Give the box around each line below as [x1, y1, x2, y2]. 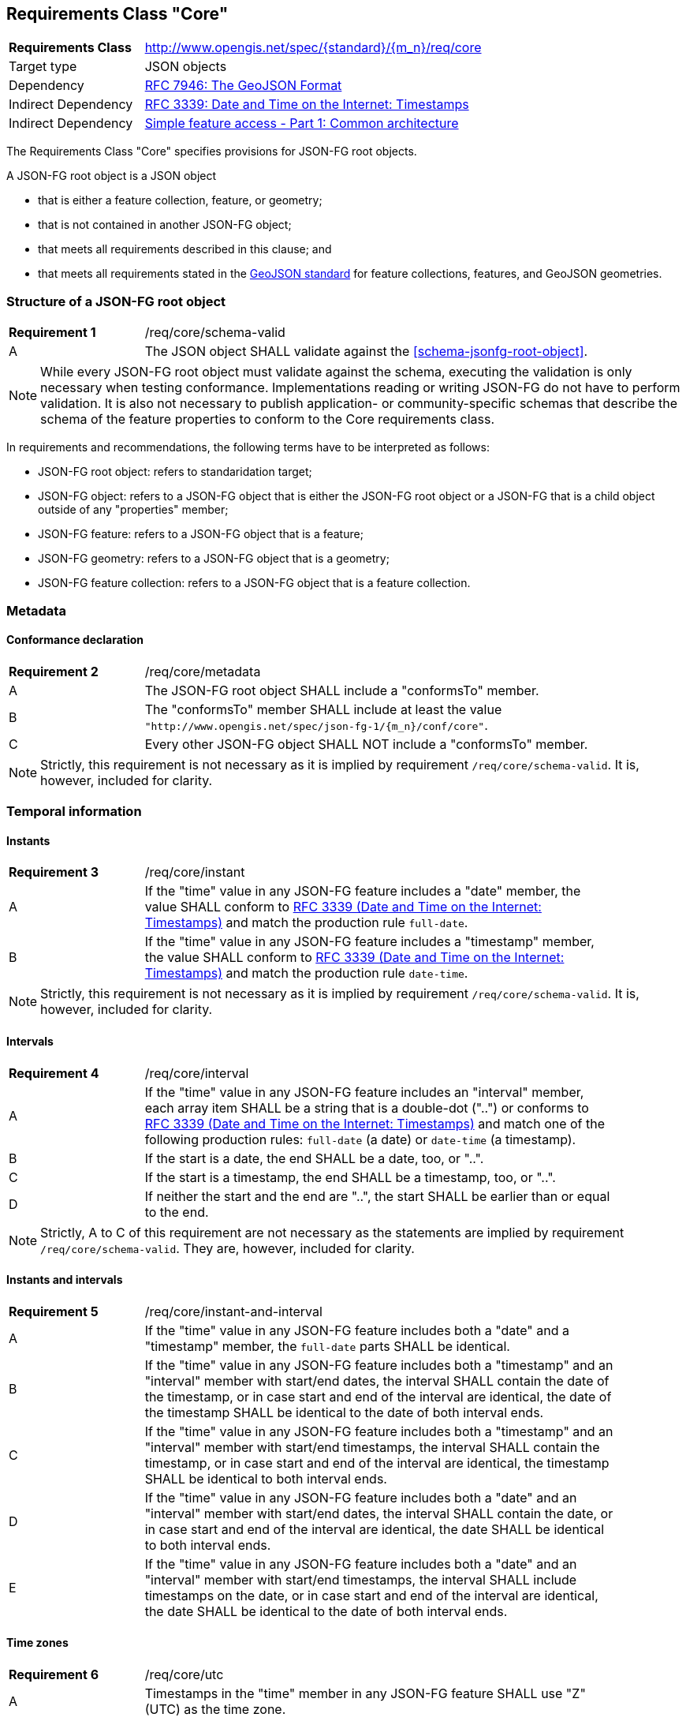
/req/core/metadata [144, 663, 261, 679]
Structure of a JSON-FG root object [6, 293, 226, 309]
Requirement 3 [9, 864, 99, 881]
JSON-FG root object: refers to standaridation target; [38, 465, 312, 479]
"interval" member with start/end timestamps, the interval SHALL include [144, 1571, 577, 1588]
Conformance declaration [6, 633, 144, 647]
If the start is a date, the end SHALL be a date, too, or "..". [144, 1150, 484, 1166]
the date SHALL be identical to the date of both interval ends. [144, 1603, 508, 1619]
